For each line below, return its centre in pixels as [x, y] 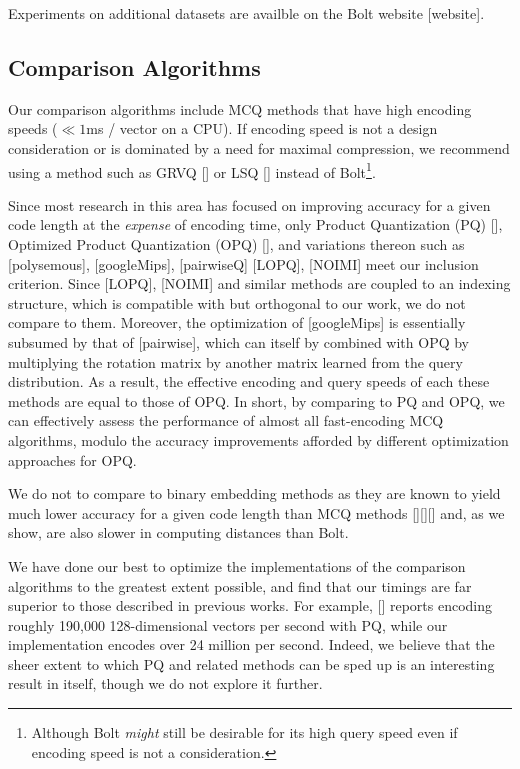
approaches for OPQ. [72, 459]
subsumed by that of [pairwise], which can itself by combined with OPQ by [239, 341]
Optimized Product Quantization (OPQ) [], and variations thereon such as [236, 244]
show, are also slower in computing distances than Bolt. [178, 532]
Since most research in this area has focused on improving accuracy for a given [249, 204]
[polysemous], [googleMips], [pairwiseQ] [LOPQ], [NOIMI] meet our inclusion [243, 263]
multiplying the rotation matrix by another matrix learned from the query [235, 361]
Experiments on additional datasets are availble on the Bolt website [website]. [246, 13]
